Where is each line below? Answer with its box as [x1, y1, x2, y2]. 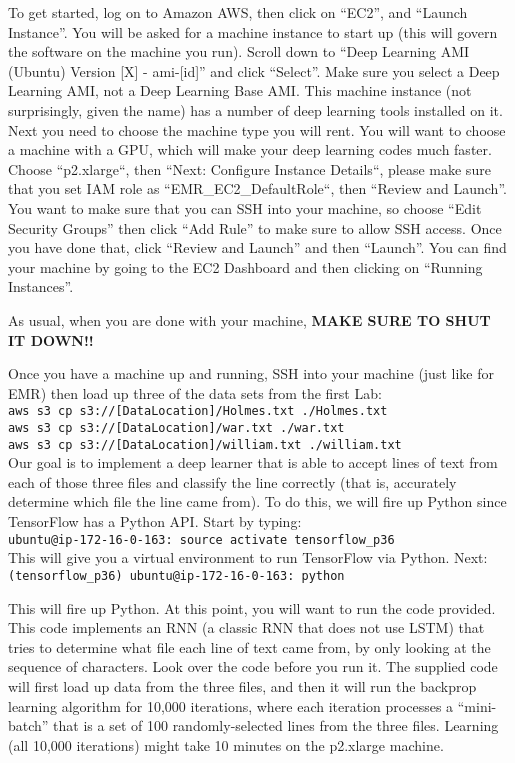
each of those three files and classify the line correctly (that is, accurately [8, 471, 457, 492]
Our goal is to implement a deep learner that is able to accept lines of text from [8, 452, 498, 473]
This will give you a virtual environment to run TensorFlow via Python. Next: [8, 547, 488, 568]
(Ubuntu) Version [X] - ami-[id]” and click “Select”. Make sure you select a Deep [8, 60, 500, 81]
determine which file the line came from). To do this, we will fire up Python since [8, 491, 507, 512]
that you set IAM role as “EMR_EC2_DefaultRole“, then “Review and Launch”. [8, 178, 507, 199]
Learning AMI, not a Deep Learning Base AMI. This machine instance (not [8, 80, 472, 101]
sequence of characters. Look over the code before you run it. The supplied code [8, 656, 498, 677]
